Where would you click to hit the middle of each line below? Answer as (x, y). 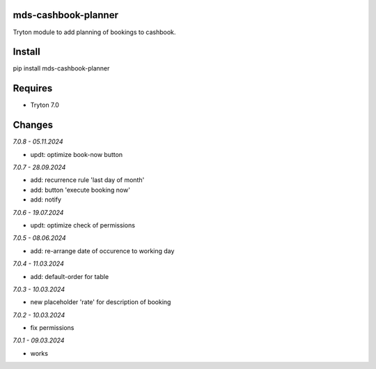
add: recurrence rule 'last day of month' (87, 180)
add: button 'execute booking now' (80, 190)
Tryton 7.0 (45, 105)
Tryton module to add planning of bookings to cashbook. (94, 32)
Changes (33, 125)
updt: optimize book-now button (77, 154)
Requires (33, 88)
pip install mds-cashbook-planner (61, 68)
